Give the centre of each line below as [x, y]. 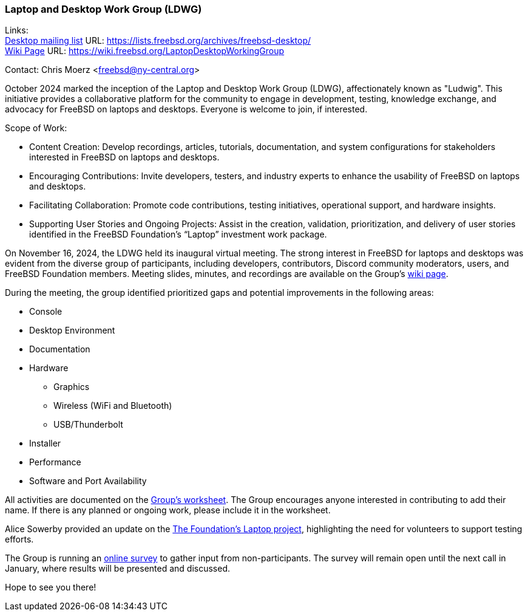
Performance [55, 462]
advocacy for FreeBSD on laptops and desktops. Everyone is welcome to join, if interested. [186, 109]
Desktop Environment [72, 330]
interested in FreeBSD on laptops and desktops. [124, 157]
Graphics [72, 387]
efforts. [19, 539]
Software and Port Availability [88, 481]
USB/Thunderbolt [88, 425]
